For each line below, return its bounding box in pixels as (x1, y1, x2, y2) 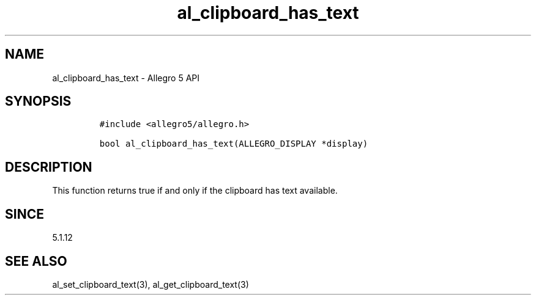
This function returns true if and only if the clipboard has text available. (52, 185, 338, 196)
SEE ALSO (5, 253, 67, 269)
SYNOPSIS (5, 93, 72, 109)
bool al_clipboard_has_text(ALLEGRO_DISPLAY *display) (99, 139, 368, 149)
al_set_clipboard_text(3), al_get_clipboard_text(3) (52, 279, 249, 290)
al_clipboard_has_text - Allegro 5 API (52, 72, 199, 83)
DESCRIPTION (5, 159, 92, 175)
